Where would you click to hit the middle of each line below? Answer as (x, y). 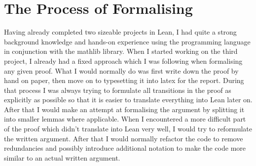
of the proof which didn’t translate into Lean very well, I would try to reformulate (128, 129)
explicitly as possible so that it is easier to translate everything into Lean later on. (128, 100)
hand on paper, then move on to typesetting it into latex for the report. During (124, 80)
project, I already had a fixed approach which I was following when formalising (123, 61)
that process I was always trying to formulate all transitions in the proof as (118, 90)
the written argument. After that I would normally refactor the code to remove (124, 138)
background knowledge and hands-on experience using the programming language (127, 41)
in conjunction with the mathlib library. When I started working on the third (121, 51)
